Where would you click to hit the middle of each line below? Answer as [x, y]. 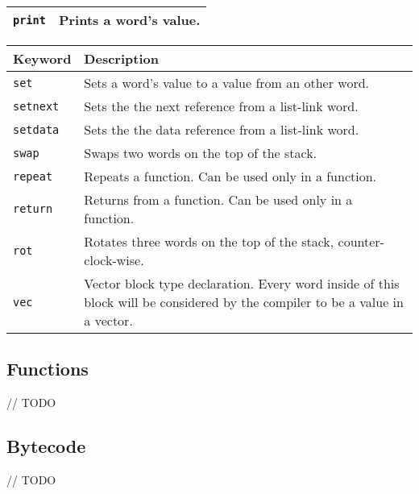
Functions [48, 369]
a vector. [108, 320]
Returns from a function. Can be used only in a [218, 199]
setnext [36, 106]
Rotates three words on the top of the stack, [209, 241]
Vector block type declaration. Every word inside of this [242, 283]
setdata [36, 129]
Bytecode [46, 446]
